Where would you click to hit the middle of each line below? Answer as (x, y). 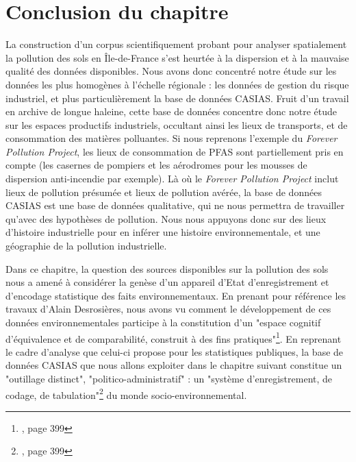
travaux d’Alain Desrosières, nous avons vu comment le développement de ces (168, 309)
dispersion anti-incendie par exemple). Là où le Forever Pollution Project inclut (172, 179)
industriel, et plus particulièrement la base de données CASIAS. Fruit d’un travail (177, 98)
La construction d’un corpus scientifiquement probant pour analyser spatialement (176, 44)
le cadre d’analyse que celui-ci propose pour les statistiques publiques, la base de (175, 351)
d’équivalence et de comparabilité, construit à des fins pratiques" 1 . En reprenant (174, 337)
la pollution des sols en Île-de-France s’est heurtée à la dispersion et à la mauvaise (177, 57)
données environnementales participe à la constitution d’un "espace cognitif (163, 322)
